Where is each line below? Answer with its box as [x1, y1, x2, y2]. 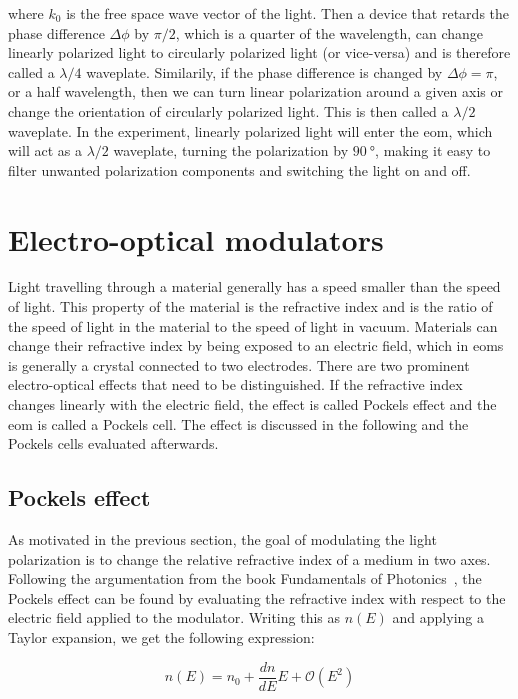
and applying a [392, 607, 484, 628]
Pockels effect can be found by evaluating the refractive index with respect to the [8, 587, 506, 608]
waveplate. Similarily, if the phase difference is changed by [86, 61, 443, 82]
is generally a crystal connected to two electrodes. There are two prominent [8, 354, 470, 375]
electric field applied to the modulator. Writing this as [8, 607, 341, 628]
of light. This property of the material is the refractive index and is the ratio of [8, 296, 493, 317]
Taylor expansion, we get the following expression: [8, 626, 315, 647]
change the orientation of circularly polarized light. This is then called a [8, 100, 449, 121]
